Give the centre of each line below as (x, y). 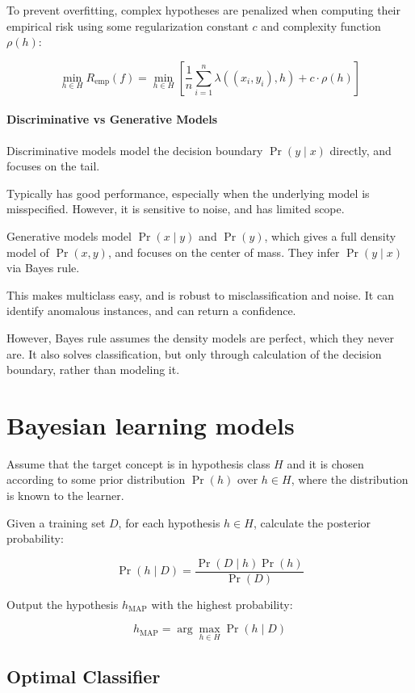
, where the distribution (350, 479)
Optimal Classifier (84, 676)
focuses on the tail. (53, 166)
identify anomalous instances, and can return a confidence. (151, 311)
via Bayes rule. (43, 268)
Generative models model (69, 235)
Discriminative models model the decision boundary (135, 150)
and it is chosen (325, 463)
